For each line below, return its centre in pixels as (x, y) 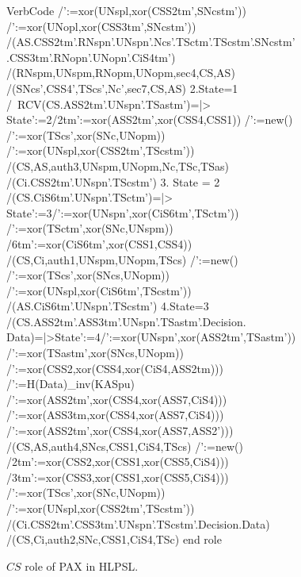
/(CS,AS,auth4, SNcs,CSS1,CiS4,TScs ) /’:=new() (125, 446)
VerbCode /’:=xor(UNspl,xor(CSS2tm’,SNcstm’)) (126, 10)
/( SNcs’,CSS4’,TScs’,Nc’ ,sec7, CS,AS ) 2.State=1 (122, 88)
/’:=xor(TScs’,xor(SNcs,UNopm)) (88, 275)
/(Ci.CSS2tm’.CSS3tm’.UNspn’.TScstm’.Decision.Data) (138, 523)
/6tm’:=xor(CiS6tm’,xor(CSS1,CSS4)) (99, 243)
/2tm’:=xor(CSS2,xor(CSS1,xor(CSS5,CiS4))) (118, 462)
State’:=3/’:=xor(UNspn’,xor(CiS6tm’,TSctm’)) (123, 212)
